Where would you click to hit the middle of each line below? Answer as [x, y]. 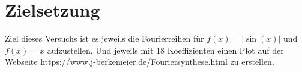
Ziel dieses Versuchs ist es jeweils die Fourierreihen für [104, 38]
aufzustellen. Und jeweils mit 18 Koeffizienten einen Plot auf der [165, 50]
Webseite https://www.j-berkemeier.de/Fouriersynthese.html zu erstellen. [140, 62]
